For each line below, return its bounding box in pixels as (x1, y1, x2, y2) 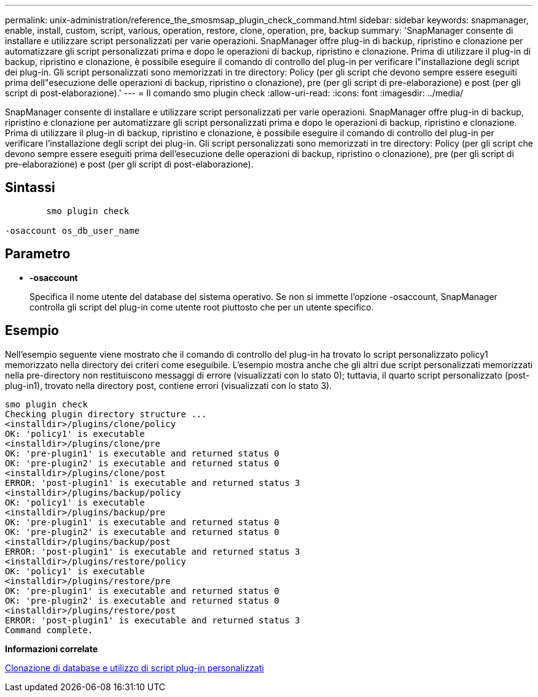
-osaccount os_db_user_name (5, 225, 140, 236)
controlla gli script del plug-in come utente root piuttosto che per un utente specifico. (29, 301, 374, 312)
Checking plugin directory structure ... (5, 409, 207, 419)
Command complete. (5, 625, 93, 635)
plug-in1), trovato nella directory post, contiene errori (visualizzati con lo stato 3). (5, 380, 332, 391)
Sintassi (5, 180, 55, 196)
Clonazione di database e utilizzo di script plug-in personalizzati (5, 662, 264, 673)
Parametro (5, 246, 71, 262)
